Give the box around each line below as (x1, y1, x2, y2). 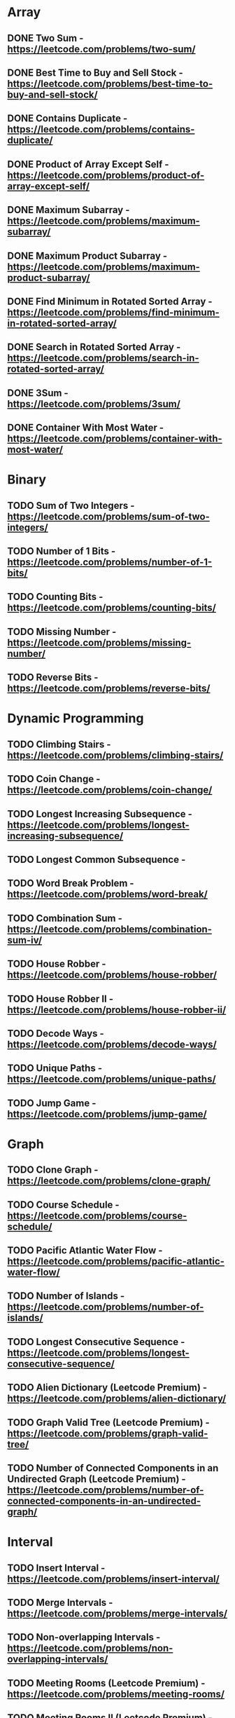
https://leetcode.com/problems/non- (7, 1642, 173, 1654)
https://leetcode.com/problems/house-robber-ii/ (7, 1004, 227, 1016)
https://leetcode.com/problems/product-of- (7, 169, 205, 181)
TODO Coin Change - (7, 773, 101, 785)
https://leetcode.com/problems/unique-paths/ (7, 1073, 216, 1085)
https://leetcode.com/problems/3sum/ (7, 397, 180, 410)
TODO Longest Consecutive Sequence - (7, 1336, 185, 1348)
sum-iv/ (7, 934, 43, 946)
